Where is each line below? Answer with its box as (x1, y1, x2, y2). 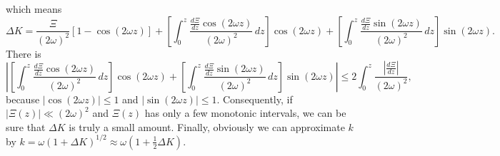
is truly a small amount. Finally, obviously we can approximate (69, 119, 345, 134)
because (6, 91, 40, 106)
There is (6, 46, 41, 61)
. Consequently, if (216, 91, 293, 106)
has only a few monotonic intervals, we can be (144, 105, 346, 120)
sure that (6, 119, 46, 134)
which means (6, 1, 62, 16)
